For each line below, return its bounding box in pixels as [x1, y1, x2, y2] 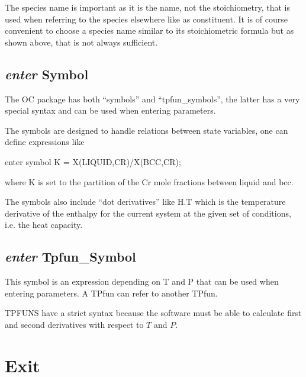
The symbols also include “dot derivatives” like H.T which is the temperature [5, 195, 286, 208]
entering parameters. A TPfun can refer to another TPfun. [5, 286, 218, 299]
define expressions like [5, 136, 85, 148]
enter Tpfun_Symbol [5, 247, 136, 266]
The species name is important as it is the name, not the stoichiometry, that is [5, 1, 291, 13]
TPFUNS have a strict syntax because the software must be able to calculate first [5, 307, 302, 319]
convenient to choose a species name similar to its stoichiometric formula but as [5, 24, 294, 37]
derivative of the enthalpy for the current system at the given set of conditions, [5, 207, 291, 219]
